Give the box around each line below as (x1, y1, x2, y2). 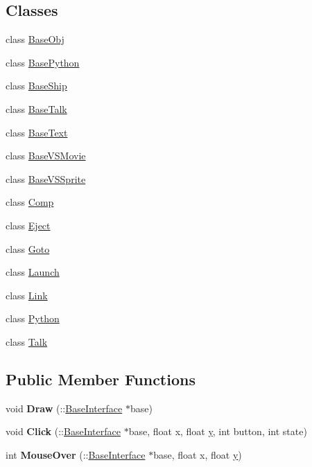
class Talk (6, 334, 48, 349)
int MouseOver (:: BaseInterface (6, 447, 146, 461)
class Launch (6, 265, 60, 279)
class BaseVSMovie (6, 148, 86, 163)
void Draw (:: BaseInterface (6, 400, 123, 415)
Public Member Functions (6, 368, 196, 389)
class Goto (6, 241, 50, 256)
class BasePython (6, 55, 80, 69)
